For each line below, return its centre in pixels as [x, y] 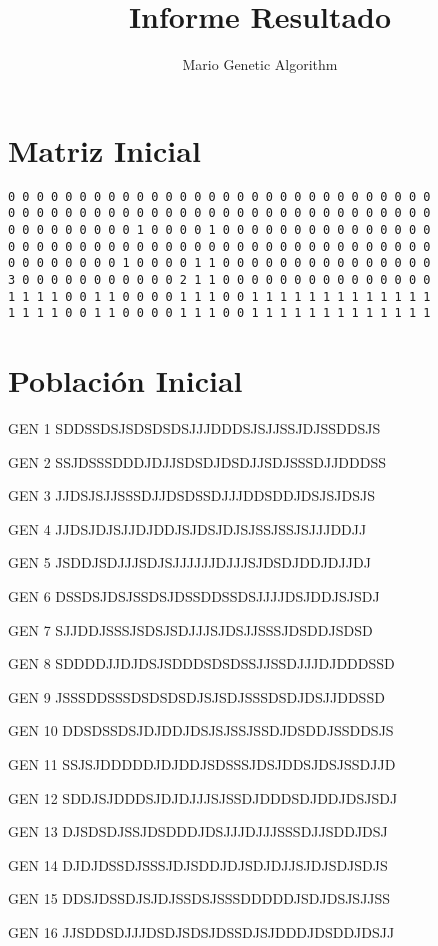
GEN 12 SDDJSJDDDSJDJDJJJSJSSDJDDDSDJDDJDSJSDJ [203, 797]
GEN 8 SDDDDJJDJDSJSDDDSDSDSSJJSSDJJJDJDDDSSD [201, 663]
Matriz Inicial [104, 149]
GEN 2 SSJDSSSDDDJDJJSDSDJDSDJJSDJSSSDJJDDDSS [197, 461]
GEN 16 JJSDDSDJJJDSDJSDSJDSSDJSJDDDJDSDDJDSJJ [201, 931]
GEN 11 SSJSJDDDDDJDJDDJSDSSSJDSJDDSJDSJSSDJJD [202, 763]
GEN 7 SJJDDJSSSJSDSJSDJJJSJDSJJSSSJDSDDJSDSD [190, 629]
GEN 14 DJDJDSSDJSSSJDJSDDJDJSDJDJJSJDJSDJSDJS [198, 864]
